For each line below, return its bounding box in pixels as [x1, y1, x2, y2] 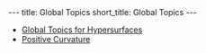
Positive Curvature [21, 34, 91, 44]
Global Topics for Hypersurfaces [21, 24, 143, 35]
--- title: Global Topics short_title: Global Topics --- [8, 7, 197, 17]
